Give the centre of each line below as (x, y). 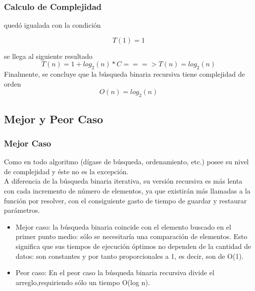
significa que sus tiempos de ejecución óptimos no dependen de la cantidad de (133, 246)
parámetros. (22, 210)
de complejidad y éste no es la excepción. (66, 171)
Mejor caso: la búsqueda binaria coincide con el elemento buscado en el (123, 226)
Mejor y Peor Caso (54, 119)
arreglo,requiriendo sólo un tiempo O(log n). (83, 282)
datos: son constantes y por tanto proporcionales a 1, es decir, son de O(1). (129, 256)
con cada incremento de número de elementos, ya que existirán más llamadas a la (127, 190)
